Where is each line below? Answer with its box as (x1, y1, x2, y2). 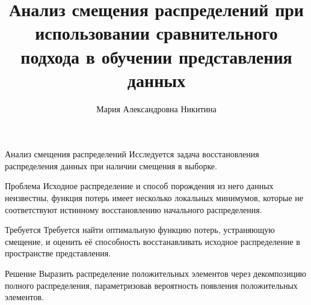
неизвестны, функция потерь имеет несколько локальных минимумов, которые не (5, 192, 303, 204)
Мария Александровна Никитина (96, 102, 217, 115)
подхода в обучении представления (20, 44, 292, 68)
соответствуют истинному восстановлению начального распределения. (5, 203, 262, 216)
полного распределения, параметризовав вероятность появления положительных (5, 279, 298, 291)
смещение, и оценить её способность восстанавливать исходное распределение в (5, 235, 300, 247)
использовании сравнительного (35, 20, 278, 45)
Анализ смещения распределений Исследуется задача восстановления (5, 148, 259, 160)
